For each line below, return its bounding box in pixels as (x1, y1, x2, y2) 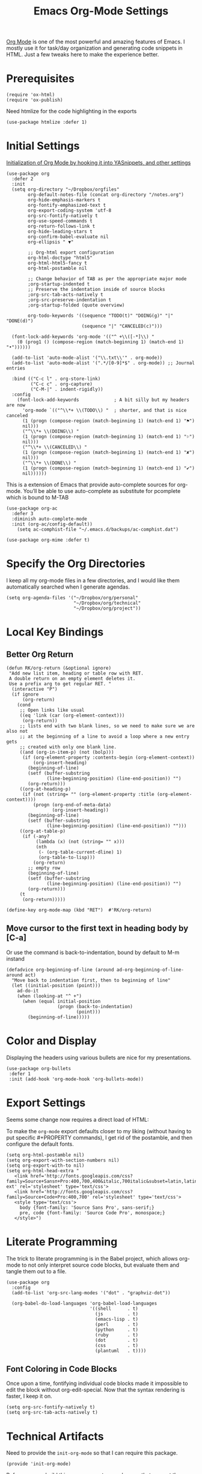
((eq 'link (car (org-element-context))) (19, 712, 125, 718)
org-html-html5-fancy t (28, 260, 87, 266)
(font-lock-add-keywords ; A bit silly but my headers (17, 397, 189, 403)
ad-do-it (17, 988, 39, 994)
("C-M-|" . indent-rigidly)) (30, 387, 103, 393)
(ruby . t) (95, 1332, 138, 1338)
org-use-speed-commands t (28, 218, 93, 224)
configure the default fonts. (6, 1140, 74, 1148)
